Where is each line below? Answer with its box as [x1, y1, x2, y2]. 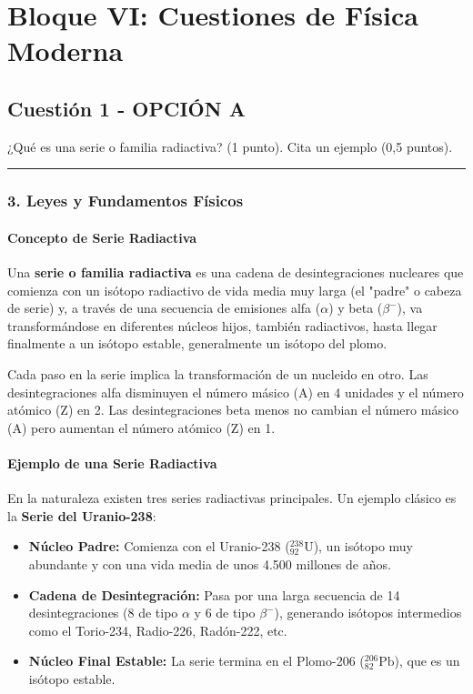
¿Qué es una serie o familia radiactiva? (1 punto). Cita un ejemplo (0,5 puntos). [7, 136, 453, 156]
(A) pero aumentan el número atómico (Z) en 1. [7, 417, 276, 437]
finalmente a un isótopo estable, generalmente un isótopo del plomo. [7, 334, 387, 353]
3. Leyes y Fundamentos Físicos [7, 189, 244, 212]
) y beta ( [328, 298, 383, 317]
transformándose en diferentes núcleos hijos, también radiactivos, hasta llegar [7, 316, 438, 335]
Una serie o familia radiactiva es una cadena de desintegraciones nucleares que [7, 263, 464, 281]
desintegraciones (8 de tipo [28, 603, 178, 622]
